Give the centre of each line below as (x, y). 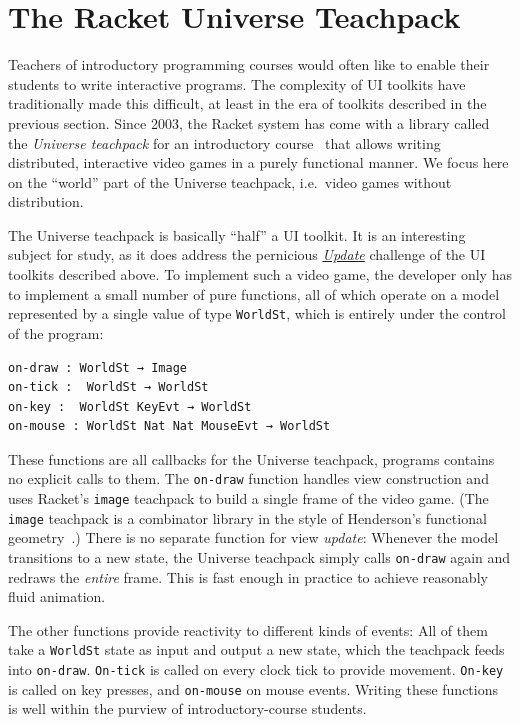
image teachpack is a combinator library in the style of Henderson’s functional (247, 517)
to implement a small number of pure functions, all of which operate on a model (254, 293)
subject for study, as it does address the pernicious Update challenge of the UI (247, 254)
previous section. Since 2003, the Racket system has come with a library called (249, 122)
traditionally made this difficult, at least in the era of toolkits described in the (247, 103)
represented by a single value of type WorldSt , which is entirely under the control (257, 313)
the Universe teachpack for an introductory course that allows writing (224, 142)
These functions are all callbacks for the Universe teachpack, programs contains (251, 458)
